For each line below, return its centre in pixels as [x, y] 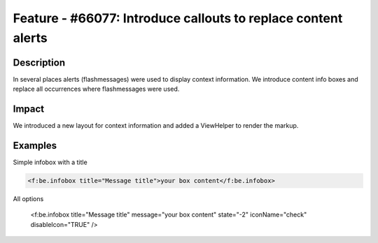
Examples [35, 146]
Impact [29, 109]
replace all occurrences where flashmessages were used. [96, 89]
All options [28, 199]
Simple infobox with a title [50, 162]
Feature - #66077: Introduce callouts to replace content [178, 18]
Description [39, 62]
